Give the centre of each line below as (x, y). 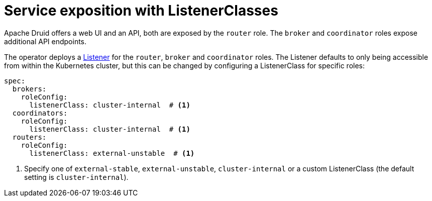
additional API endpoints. (45, 41)
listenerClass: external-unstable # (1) (112, 153)
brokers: (29, 89)
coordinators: (40, 113)
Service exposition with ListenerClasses (141, 11)
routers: (29, 137)
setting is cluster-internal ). (76, 177)
